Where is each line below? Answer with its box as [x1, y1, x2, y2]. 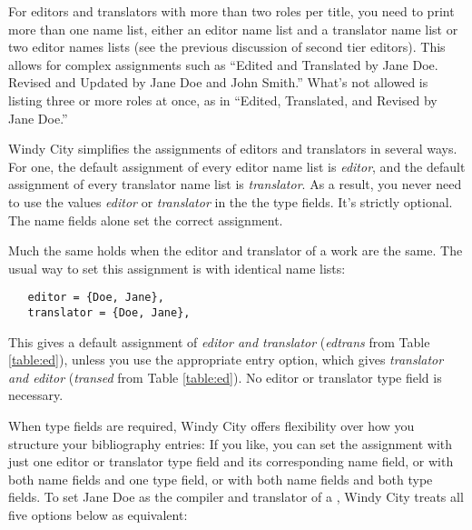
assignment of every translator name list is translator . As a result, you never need [8, 175, 462, 194]
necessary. [8, 385, 64, 405]
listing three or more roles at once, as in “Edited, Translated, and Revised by [8, 90, 438, 109]
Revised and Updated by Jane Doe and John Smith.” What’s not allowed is [8, 73, 428, 92]
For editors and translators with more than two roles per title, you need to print [8, 2, 455, 20]
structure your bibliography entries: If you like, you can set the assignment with [8, 434, 453, 453]
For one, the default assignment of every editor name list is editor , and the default [8, 156, 466, 175]
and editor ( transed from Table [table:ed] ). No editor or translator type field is [8, 367, 442, 386]
